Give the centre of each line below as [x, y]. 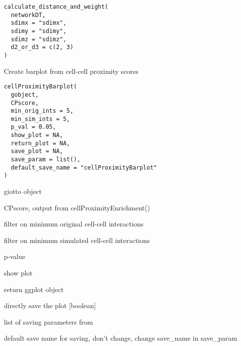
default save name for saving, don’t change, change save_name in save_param [120, 338]
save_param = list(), [46, 160]
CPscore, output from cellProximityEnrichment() [77, 207]
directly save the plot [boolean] [50, 305]
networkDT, [28, 15]
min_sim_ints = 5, [41, 119]
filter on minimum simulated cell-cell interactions [77, 240]
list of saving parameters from [49, 321]
